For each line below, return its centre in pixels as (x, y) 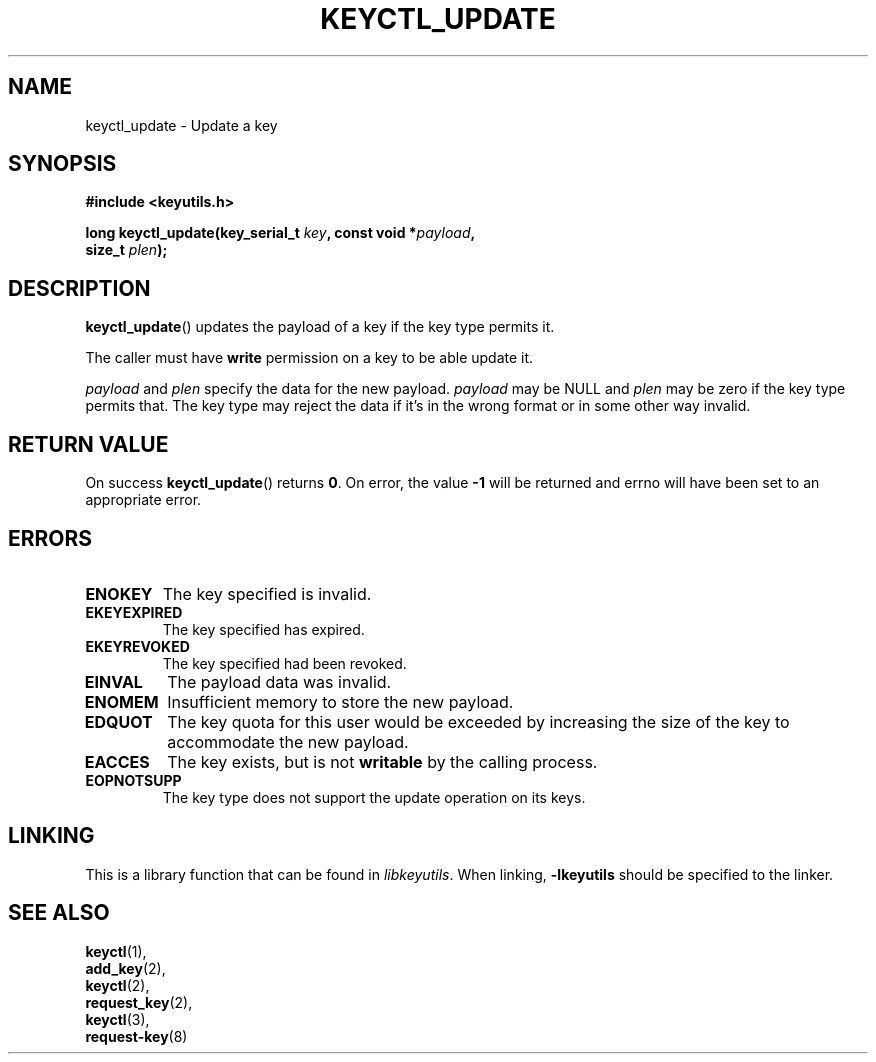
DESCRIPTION (79, 288)
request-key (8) (136, 1036)
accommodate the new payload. (288, 741)
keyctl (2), (117, 985)
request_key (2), (139, 1002)
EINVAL (113, 681)
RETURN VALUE (88, 444)
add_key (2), (125, 968)
